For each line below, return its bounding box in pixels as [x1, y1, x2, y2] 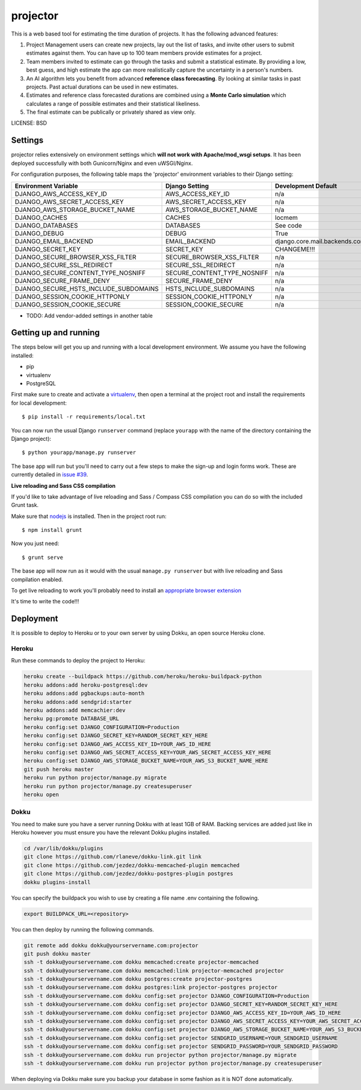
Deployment [11, 614, 58, 624]
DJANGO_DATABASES [14, 221, 78, 229]
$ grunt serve [22, 554, 63, 561]
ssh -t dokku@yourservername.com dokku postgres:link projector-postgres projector [23, 984, 278, 991]
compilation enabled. [11, 576, 63, 583]
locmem [274, 213, 298, 222]
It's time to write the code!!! [11, 598, 79, 605]
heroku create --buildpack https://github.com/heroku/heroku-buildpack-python [23, 673, 262, 680]
